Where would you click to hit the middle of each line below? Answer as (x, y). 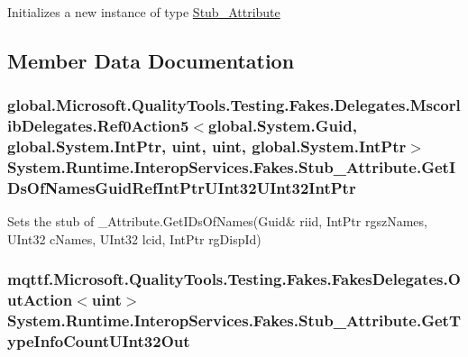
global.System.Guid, (283, 126)
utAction (40, 300)
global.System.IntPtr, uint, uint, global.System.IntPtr (207, 146)
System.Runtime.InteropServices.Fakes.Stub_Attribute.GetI (232, 167)
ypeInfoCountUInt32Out (99, 341)
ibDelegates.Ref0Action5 (98, 126)
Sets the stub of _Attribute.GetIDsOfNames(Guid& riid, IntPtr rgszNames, (217, 221)
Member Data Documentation (151, 60)
